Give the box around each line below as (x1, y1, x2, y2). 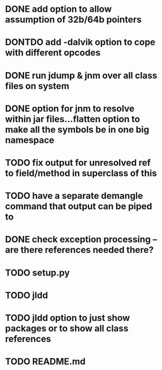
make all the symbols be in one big (5, 124, 150, 135)
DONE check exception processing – (5, 234, 157, 245)
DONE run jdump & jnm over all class (5, 70, 158, 81)
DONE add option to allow (5, 3, 112, 15)
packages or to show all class (5, 323, 128, 334)
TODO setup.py (5, 267, 70, 278)
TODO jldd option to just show (5, 312, 130, 324)
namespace (5, 135, 54, 145)
